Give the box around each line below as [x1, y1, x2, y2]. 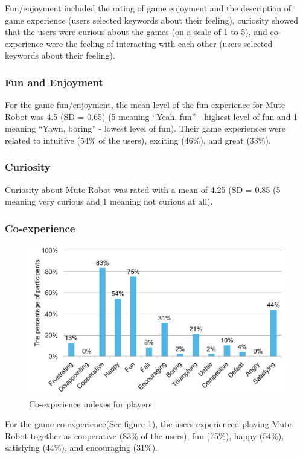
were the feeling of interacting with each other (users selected [46, 37, 273, 49]
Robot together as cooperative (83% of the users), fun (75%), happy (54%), [5, 429, 284, 442]
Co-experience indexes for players [29, 397, 152, 410]
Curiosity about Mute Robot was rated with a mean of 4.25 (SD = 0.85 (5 [5, 183, 281, 196]
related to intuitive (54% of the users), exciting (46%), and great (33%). [5, 133, 271, 146]
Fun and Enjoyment [5, 74, 103, 89]
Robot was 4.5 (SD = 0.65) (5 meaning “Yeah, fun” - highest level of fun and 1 [5, 110, 298, 122]
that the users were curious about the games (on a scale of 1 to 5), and [5, 25, 267, 38]
